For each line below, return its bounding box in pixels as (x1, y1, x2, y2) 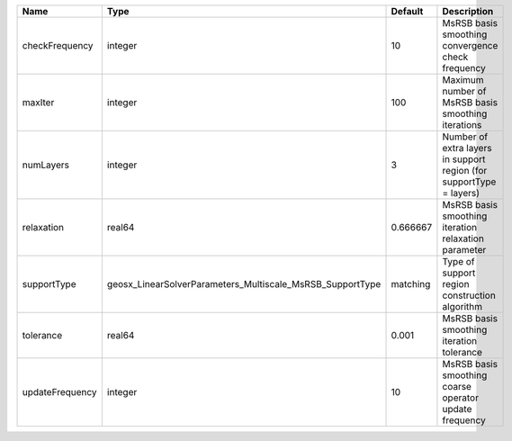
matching (391, 278, 431, 290)
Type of (442, 256, 475, 267)
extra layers (442, 142, 492, 154)
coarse (442, 381, 472, 392)
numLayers (22, 158, 69, 171)
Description (442, 5, 494, 17)
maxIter (22, 96, 55, 108)
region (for (442, 165, 488, 176)
